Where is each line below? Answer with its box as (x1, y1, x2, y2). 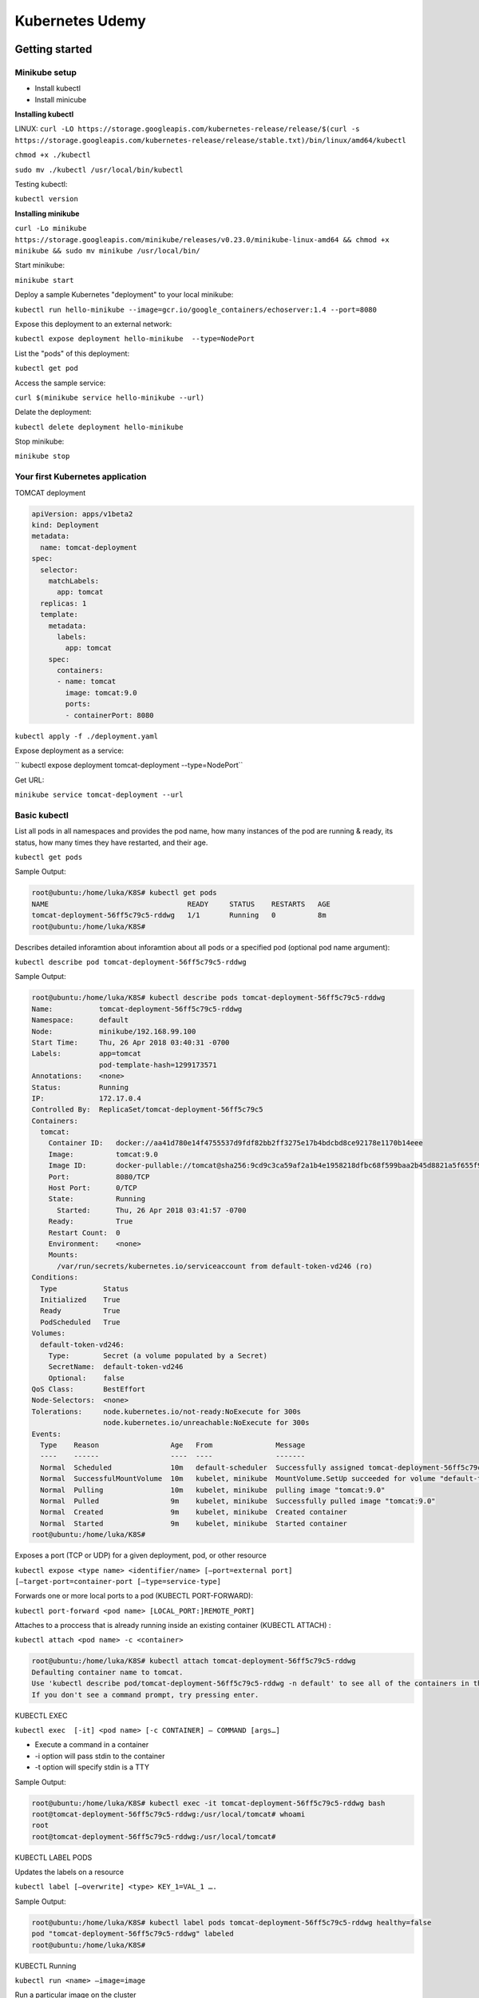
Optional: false (48, 1373, 125, 1383)
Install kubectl (34, 84, 81, 94)
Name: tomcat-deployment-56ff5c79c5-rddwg (31, 1004, 243, 1013)
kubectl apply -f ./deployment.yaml (14, 731, 159, 741)
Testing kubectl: (14, 180, 68, 189)
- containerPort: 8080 (65, 710, 155, 719)
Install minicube (34, 94, 87, 104)
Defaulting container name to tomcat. (31, 1667, 184, 1677)
